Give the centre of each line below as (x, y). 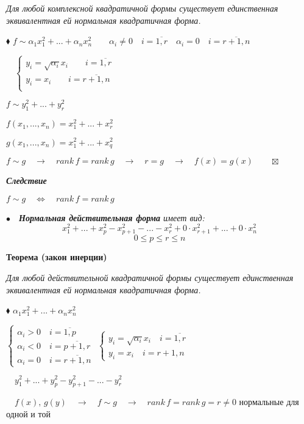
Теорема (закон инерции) (57, 257)
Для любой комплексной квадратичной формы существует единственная (142, 8)
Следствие (27, 181)
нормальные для (269, 402)
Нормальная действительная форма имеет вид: (112, 217)
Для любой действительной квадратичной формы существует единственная (150, 278)
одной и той (28, 413)
